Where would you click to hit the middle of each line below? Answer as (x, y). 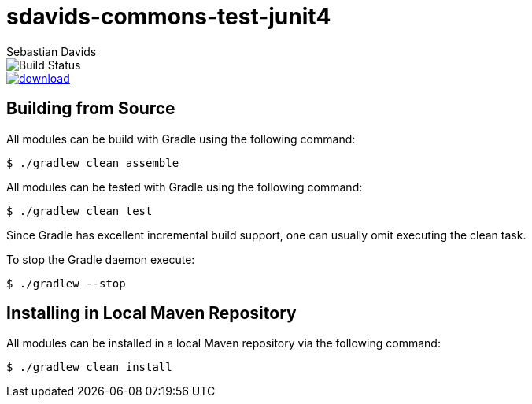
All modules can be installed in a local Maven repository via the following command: (224, 343)
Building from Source (91, 109)
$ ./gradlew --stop (66, 283)
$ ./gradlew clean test (79, 211)
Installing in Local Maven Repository (151, 313)
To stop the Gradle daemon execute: (101, 259)
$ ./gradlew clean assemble (93, 163)
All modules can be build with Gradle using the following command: (181, 139)
